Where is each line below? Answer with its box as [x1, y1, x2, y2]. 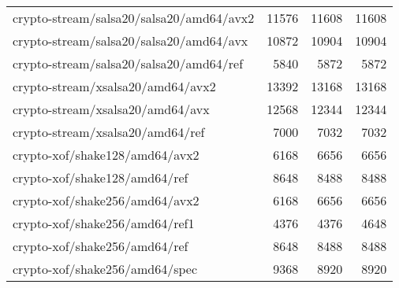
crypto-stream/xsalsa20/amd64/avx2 [13, 77, 216, 95]
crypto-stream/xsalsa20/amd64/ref [13, 123, 205, 141]
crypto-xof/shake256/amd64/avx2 [13, 191, 199, 209]
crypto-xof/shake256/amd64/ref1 [13, 214, 195, 232]
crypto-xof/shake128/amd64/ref [13, 168, 188, 186]
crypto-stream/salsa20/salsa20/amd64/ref [13, 54, 244, 72]
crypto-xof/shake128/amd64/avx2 [13, 146, 199, 164]
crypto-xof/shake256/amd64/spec [13, 260, 198, 278]
